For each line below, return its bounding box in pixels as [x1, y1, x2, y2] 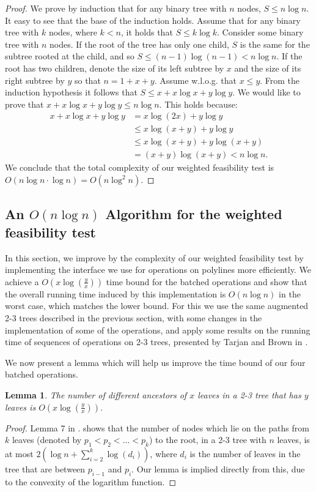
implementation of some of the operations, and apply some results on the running [5, 323, 310, 336]
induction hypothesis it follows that [5, 86, 138, 99]
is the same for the [240, 37, 310, 50]
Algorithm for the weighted [105, 204, 282, 223]
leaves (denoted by [12, 433, 82, 446]
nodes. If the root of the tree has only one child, [49, 37, 229, 50]
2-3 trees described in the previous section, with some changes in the [5, 311, 262, 324]
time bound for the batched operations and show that [106, 275, 307, 288]
